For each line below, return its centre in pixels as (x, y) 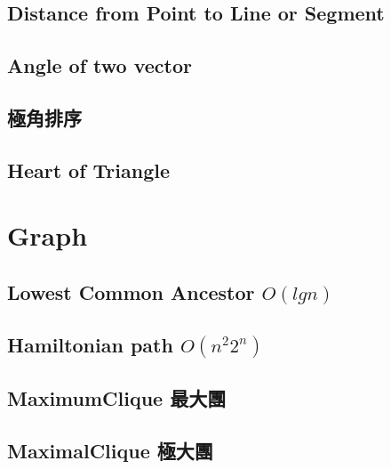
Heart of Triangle (89, 170)
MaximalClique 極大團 (110, 450)
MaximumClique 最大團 (117, 397)
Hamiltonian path (90, 344)
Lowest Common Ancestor (131, 291)
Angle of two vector (100, 65)
